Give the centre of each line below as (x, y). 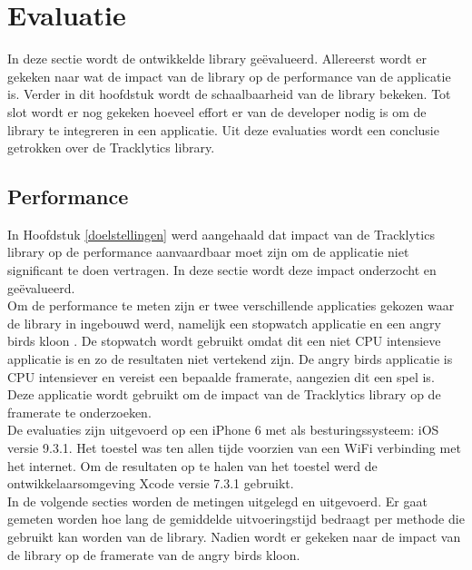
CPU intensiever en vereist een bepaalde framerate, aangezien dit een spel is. (221, 376)
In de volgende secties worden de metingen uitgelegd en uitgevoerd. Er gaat (217, 501)
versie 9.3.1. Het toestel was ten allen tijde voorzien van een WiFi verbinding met (234, 448)
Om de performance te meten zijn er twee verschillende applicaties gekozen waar (231, 305)
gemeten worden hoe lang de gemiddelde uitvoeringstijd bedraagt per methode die (236, 519)
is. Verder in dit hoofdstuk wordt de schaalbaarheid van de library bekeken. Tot (229, 94)
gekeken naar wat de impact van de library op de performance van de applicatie (229, 76)
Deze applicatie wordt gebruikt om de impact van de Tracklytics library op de (224, 394)
